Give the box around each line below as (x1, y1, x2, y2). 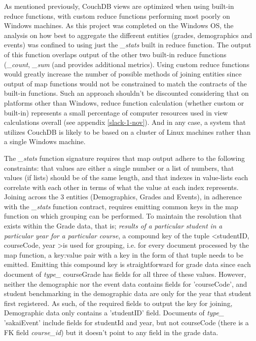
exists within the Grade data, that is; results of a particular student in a (4, 221, 222, 231)
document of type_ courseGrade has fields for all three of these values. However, (4, 269, 246, 279)
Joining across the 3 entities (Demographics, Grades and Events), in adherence (4, 191, 242, 202)
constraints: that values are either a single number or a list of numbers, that (4, 162, 234, 173)
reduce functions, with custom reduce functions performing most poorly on (4, 10, 230, 21)
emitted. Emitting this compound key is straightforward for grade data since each (4, 259, 251, 269)
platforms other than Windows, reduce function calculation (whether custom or (4, 97, 244, 108)
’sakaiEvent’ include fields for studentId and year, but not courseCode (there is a (4, 317, 249, 327)
